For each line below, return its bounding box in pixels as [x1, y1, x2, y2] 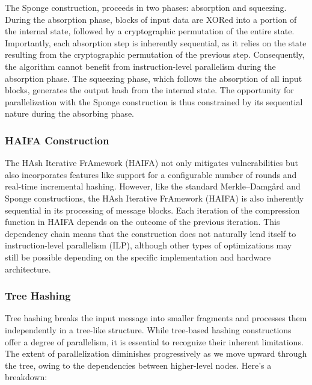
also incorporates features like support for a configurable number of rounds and [5, 168, 297, 180]
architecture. [5, 262, 51, 275]
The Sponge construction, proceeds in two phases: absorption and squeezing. [5, 1, 287, 13]
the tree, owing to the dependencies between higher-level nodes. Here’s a [5, 359, 272, 371]
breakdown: [5, 371, 47, 383]
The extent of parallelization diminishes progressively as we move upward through [5, 347, 307, 360]
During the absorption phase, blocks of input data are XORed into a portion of [5, 13, 297, 25]
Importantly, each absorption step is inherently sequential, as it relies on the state [5, 36, 307, 49]
